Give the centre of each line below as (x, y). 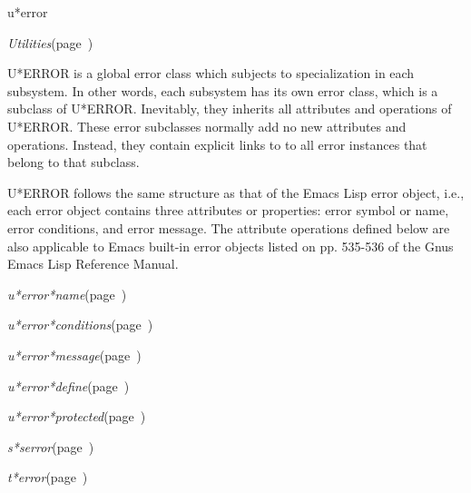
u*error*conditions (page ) (80, 325)
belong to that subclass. (74, 162)
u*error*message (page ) (74, 355)
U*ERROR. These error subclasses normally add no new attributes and (207, 126)
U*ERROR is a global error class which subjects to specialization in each (211, 73)
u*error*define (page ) (69, 385)
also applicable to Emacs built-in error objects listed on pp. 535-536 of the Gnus (231, 246)
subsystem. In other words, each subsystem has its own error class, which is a (223, 90)
